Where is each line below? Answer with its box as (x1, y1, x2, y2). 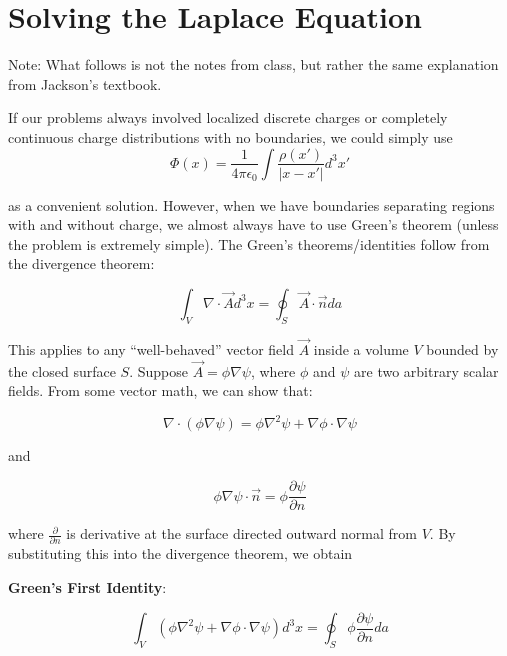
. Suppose (129, 360, 188, 381)
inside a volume (313, 338, 409, 359)
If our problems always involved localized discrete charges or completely (8, 107, 448, 128)
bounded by (426, 338, 499, 359)
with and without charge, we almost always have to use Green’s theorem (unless (8, 214, 499, 235)
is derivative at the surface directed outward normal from (66, 523, 418, 544)
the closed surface (8, 360, 116, 381)
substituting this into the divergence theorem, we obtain (8, 543, 353, 564)
